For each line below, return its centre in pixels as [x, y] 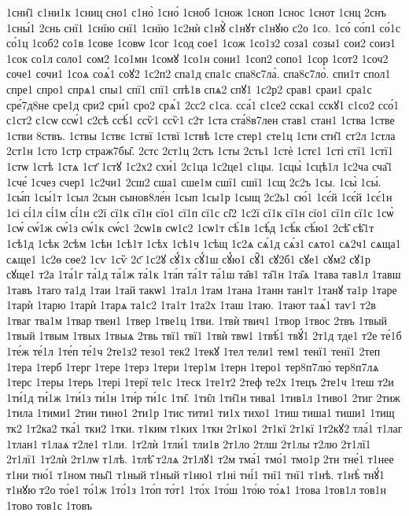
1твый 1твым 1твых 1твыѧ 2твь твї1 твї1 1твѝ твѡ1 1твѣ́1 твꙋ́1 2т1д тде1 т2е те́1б [204, 335]
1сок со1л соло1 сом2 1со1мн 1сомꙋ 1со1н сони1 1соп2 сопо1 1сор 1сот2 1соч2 [197, 58]
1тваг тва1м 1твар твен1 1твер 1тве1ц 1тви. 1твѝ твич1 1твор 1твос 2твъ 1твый [197, 320]
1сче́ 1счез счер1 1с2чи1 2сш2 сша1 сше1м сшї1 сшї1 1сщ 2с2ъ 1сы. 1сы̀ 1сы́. [194, 181]
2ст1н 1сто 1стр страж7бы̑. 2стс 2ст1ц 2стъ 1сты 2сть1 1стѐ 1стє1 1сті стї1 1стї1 [200, 151]
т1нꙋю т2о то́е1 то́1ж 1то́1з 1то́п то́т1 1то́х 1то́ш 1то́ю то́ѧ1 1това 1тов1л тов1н [197, 490]
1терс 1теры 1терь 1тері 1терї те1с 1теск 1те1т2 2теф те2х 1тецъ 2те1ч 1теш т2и [200, 382]
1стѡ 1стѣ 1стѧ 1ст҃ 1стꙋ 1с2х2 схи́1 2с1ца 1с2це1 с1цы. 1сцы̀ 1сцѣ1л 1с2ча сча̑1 [200, 166]
